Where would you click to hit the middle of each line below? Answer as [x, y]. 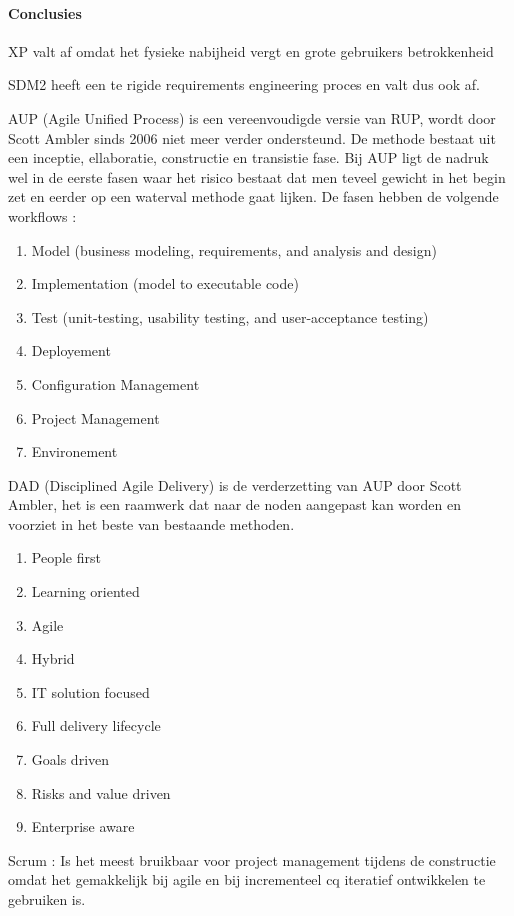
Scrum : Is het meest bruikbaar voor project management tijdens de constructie [252, 859]
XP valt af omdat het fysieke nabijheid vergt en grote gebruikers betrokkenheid [251, 50]
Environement [74, 451]
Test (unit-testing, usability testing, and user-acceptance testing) [230, 316]
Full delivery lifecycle [96, 725]
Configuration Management [115, 383]
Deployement [71, 350]
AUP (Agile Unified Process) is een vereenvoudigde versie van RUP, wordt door [252, 117]
